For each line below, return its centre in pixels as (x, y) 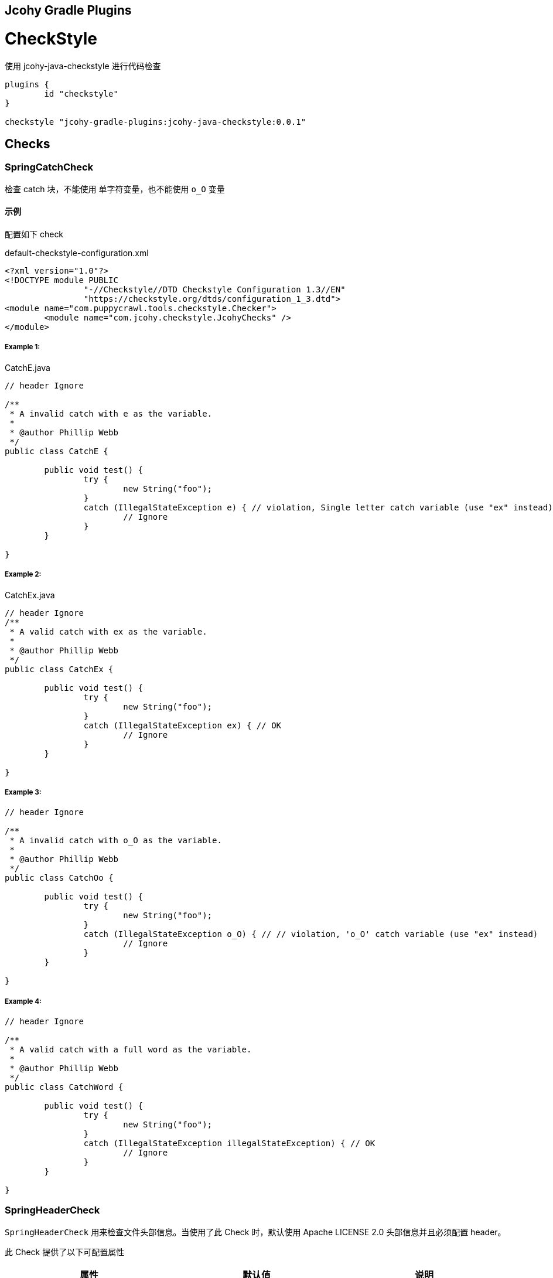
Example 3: (23, 792)
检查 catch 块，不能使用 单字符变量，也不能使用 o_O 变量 (115, 189)
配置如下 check (34, 234)
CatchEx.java (30, 595)
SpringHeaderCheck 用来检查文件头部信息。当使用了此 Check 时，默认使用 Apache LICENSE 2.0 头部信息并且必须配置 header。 (255, 1232)
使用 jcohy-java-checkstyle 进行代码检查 (83, 66)
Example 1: (23, 347)
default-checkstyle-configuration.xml (77, 253)
